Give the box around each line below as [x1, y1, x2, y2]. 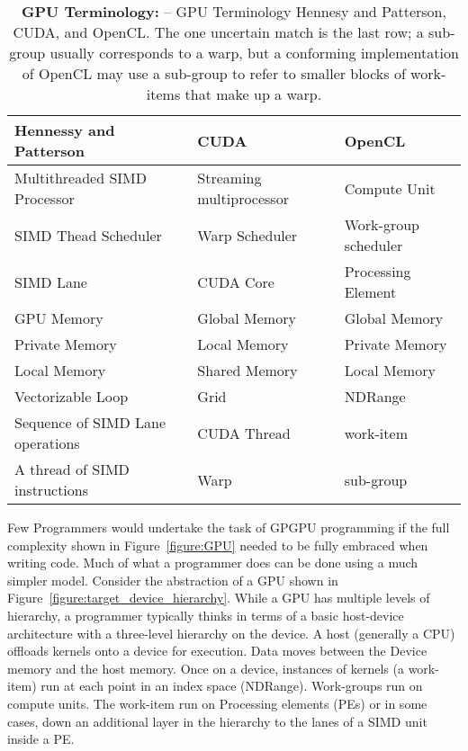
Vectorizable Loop [14, 386, 129, 407]
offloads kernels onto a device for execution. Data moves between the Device [7, 641, 427, 660]
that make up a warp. [184, 84, 322, 104]
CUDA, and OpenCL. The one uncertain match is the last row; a [13, 22, 424, 42]
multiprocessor [197, 188, 289, 209]
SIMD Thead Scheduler [14, 224, 162, 246]
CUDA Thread [197, 422, 291, 443]
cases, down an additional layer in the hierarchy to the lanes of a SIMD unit [7, 711, 427, 730]
